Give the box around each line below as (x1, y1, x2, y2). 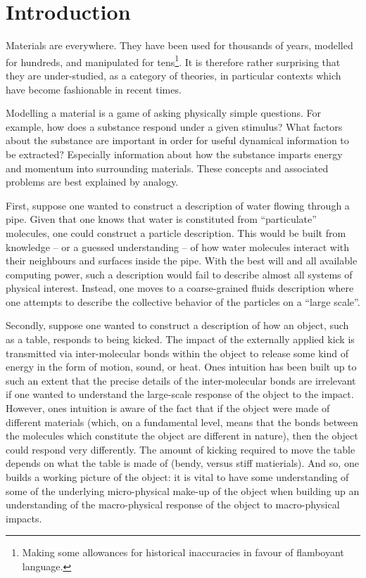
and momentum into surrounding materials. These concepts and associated (6, 160, 329, 175)
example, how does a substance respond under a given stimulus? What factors (6, 119, 343, 134)
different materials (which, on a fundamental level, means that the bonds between (6, 414, 358, 429)
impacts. (6, 510, 42, 525)
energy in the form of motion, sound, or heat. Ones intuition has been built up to (6, 359, 357, 374)
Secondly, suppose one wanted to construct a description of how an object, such (6, 318, 349, 333)
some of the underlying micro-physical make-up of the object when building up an (6, 483, 360, 498)
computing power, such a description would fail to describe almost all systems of (6, 266, 353, 281)
